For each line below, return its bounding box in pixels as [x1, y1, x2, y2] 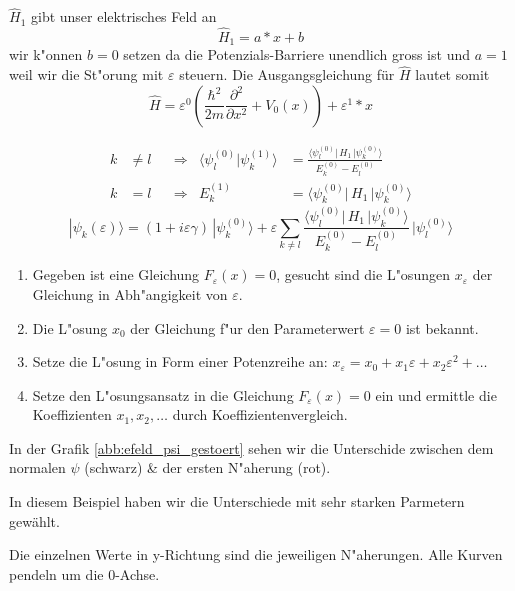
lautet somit [415, 64, 490, 85]
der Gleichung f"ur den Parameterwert [130, 317, 365, 338]
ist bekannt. [405, 317, 479, 338]
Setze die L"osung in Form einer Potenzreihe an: [32, 351, 328, 372]
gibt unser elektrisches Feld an [30, 6, 217, 27]
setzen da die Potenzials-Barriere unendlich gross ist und [123, 44, 470, 65]
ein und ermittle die [375, 384, 497, 405]
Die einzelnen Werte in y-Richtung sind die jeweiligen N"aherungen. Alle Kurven [9, 544, 503, 565]
